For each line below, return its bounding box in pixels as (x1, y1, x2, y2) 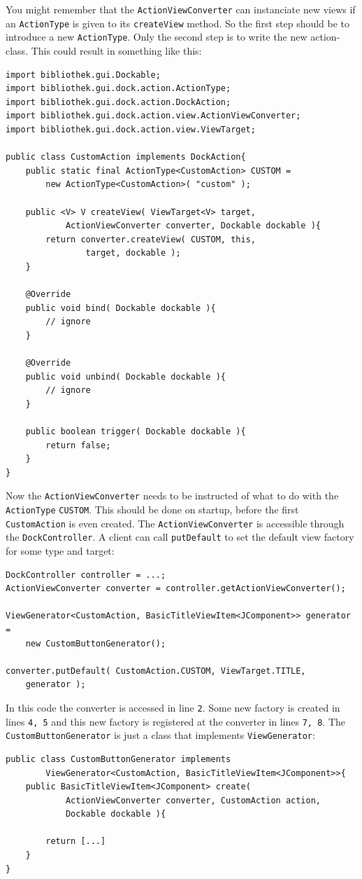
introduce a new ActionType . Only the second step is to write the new (6, 29, 307, 44)
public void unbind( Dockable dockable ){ (25, 371, 226, 382)
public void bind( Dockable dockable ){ (25, 303, 216, 313)
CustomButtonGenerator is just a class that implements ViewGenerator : (6, 728, 315, 742)
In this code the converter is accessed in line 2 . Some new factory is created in (6, 700, 340, 714)
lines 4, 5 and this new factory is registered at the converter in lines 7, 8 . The (6, 714, 346, 728)
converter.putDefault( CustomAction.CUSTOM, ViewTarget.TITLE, (6, 665, 306, 676)
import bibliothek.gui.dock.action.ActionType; (6, 83, 231, 94)
